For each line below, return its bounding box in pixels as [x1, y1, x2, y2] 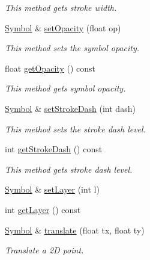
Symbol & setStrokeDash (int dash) [5, 102, 136, 114]
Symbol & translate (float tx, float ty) [5, 223, 145, 236]
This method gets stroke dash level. [5, 162, 133, 175]
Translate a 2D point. [5, 244, 84, 256]
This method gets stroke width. [5, 1, 117, 13]
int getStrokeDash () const [5, 143, 103, 155]
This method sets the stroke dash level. [5, 122, 146, 135]
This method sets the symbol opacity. [5, 42, 140, 54]
